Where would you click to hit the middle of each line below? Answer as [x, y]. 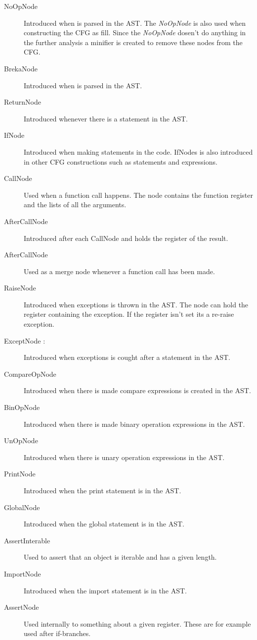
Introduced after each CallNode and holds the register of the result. [126, 238]
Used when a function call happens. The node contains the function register [138, 195]
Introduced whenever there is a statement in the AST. [106, 118]
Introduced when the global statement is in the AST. [104, 524]
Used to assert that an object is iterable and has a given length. [120, 557]
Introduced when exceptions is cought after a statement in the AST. [127, 357]
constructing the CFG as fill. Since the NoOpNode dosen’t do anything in [135, 32]
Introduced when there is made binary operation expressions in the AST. [134, 424]
